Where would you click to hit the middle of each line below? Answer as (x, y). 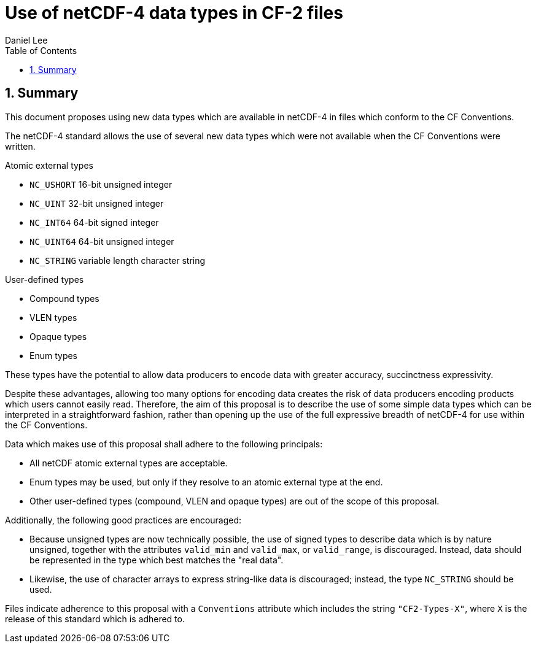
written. (20, 146)
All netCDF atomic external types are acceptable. (129, 463)
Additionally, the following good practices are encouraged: (123, 520)
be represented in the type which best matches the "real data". (157, 560)
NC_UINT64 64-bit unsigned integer (102, 241)
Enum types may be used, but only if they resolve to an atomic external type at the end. (206, 482)
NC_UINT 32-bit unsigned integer (97, 203)
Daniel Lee (26, 40)
